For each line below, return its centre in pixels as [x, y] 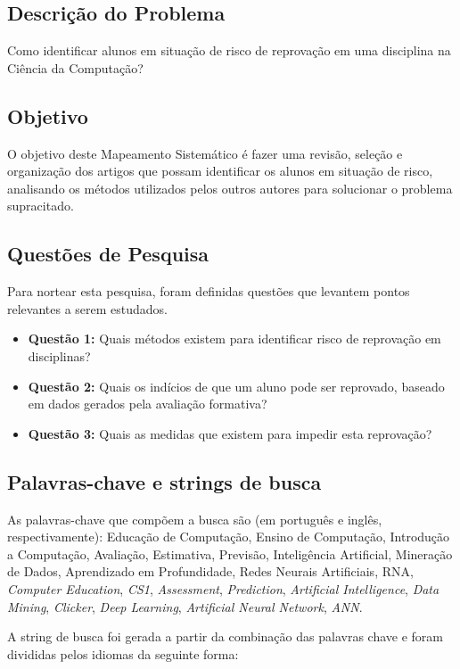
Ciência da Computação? [75, 67]
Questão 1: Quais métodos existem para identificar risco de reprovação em [234, 339]
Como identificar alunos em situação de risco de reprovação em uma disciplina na [229, 50]
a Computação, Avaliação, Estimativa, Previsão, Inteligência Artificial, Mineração [230, 553]
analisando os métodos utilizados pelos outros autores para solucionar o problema [230, 188]
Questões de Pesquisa [108, 254]
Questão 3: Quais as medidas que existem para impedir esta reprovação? [230, 433]
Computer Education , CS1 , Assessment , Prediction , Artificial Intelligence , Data [223, 588]
